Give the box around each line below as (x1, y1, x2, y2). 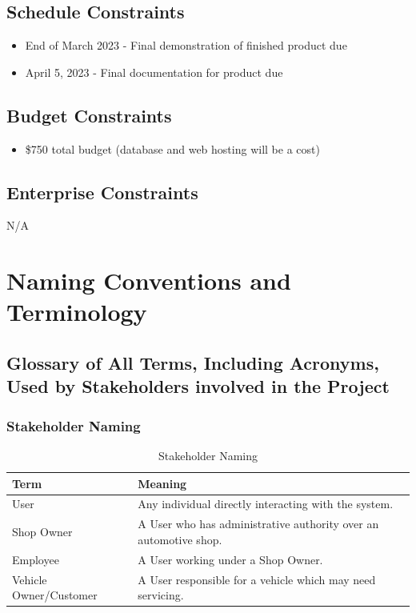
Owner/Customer (12, 587, 98, 603)
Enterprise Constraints (6, 179, 198, 204)
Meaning (138, 475, 187, 491)
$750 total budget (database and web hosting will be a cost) (25, 140, 320, 157)
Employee (12, 551, 59, 567)
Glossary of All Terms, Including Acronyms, (6, 350, 379, 375)
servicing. (138, 587, 184, 603)
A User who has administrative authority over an (138, 515, 379, 532)
